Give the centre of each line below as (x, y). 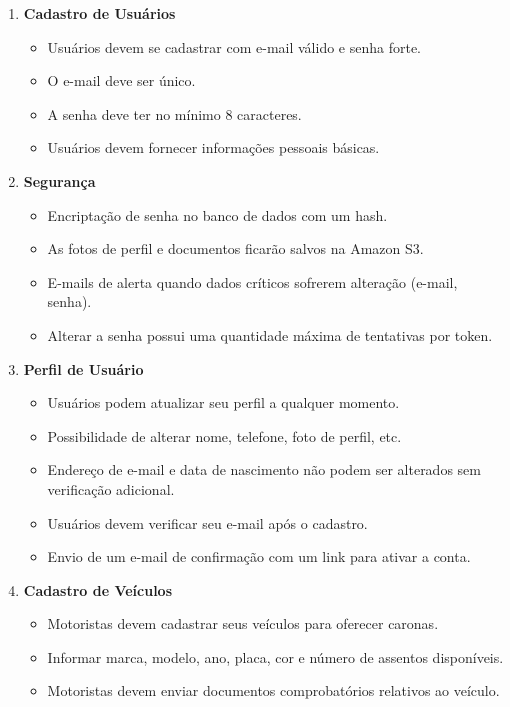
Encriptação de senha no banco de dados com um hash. (217, 214)
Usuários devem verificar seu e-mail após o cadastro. (207, 522)
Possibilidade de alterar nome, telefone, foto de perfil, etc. (224, 435)
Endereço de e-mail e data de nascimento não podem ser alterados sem (264, 469)
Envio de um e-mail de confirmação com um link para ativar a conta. (259, 556)
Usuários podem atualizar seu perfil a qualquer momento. (223, 402)
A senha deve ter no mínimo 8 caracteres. (174, 113)
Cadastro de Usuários (99, 13)
